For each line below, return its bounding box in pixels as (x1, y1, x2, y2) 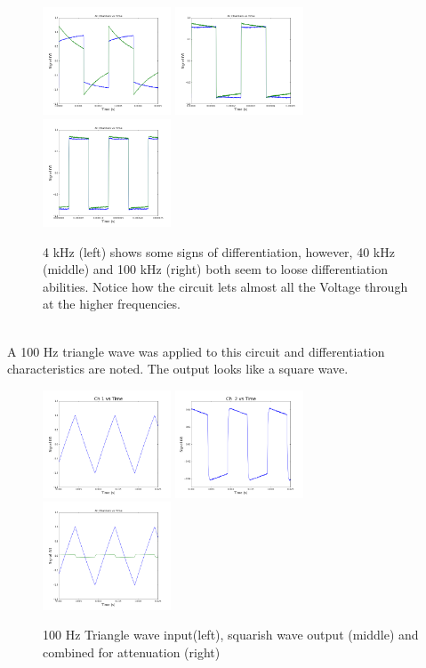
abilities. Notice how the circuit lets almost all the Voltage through (43, 277, 408, 295)
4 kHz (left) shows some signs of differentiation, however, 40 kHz (43, 242, 395, 261)
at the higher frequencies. (43, 294, 181, 313)
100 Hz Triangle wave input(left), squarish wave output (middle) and (43, 625, 419, 644)
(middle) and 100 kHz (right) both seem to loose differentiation (43, 260, 388, 278)
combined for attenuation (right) (43, 642, 221, 661)
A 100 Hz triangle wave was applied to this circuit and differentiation (7, 342, 385, 360)
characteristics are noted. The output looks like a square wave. (7, 359, 349, 378)
